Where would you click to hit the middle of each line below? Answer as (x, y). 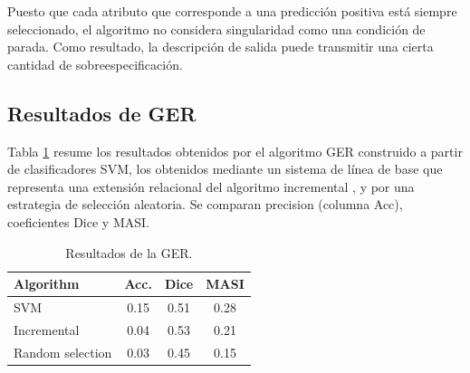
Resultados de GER (102, 113)
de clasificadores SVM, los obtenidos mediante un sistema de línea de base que (225, 169)
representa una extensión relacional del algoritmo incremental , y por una (211, 186)
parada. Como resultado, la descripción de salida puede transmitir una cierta (221, 47)
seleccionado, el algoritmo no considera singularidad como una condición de (216, 29)
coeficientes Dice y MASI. (78, 221)
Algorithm (47, 284)
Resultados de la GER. (129, 252)
